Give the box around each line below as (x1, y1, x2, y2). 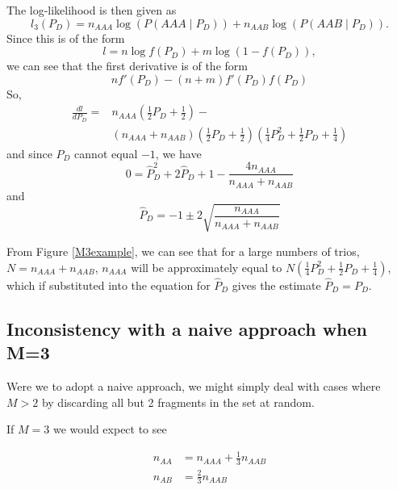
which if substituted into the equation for (6, 276, 211, 293)
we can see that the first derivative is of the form (6, 57, 248, 74)
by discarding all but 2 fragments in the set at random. (41, 393, 315, 410)
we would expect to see (52, 421, 167, 438)
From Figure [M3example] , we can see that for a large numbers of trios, (6, 242, 360, 259)
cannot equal (74, 144, 138, 161)
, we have (155, 144, 202, 161)
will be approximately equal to (131, 258, 282, 275)
